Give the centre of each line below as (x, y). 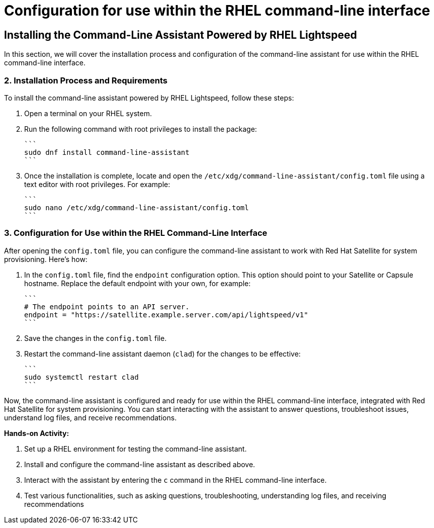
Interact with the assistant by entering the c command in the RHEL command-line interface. (176, 480)
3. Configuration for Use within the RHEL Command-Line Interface (136, 233)
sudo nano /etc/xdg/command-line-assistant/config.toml (137, 207)
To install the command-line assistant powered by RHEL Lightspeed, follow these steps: (149, 98)
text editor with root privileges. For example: (97, 184)
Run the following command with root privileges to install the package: (141, 129)
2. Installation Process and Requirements (86, 80)
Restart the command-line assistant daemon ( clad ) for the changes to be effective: (162, 354)
